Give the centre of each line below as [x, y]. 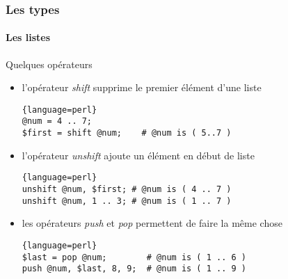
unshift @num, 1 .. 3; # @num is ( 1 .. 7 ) [127, 201]
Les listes [28, 37]
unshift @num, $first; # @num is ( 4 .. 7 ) [127, 190]
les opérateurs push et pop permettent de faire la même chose [152, 223]
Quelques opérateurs [49, 64]
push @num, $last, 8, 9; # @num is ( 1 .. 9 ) [134, 269]
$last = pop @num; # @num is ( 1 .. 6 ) [134, 257]
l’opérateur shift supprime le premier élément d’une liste [142, 87]
